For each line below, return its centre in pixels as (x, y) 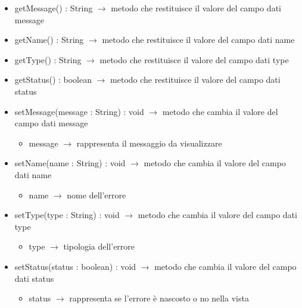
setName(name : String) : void (70, 163)
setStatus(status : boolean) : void (75, 266)
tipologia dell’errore (99, 246)
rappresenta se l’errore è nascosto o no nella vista (159, 298)
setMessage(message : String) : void (79, 111)
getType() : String (48, 59)
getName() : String (49, 40)
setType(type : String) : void (67, 215)
